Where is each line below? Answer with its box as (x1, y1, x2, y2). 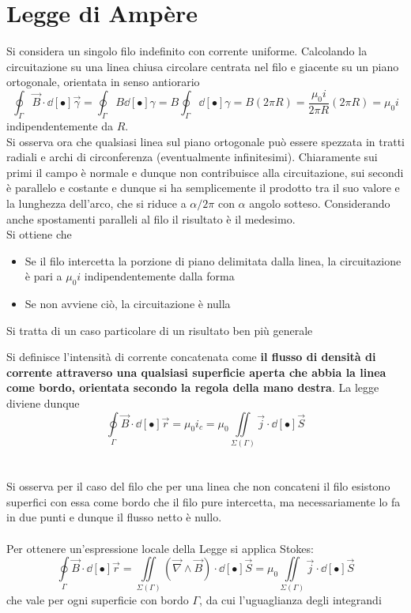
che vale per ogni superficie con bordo (6, 592, 189, 608)
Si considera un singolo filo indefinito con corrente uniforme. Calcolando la (6, 43, 368, 59)
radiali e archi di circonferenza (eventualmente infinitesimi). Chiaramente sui (6, 149, 378, 165)
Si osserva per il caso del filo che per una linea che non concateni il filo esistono (6, 478, 390, 495)
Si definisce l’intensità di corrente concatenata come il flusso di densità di (6, 348, 376, 365)
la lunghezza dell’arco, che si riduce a (6, 194, 187, 211)
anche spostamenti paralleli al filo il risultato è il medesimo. (6, 210, 296, 227)
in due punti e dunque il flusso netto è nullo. (6, 509, 222, 525)
